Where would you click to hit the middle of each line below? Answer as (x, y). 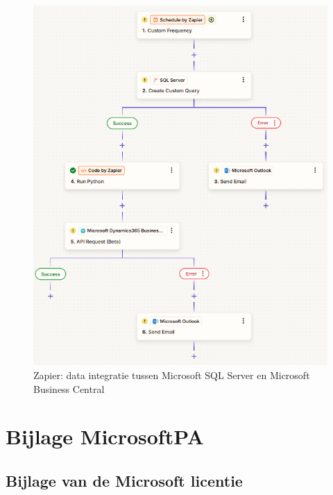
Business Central (69, 388)
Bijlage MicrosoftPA (105, 436)
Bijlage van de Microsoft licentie (124, 480)
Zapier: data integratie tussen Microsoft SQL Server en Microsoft (172, 375)
